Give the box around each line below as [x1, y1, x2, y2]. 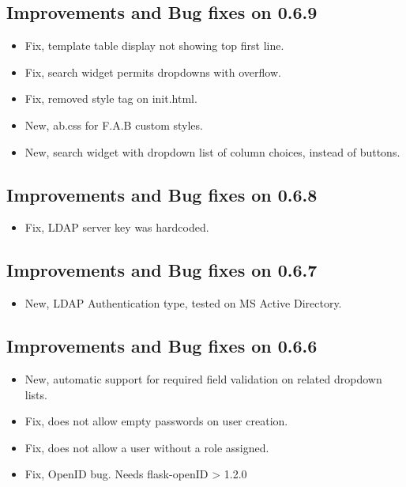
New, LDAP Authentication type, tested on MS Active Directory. [24, 295, 342, 311]
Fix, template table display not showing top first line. [24, 37, 284, 54]
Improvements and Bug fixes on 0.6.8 [6, 182, 318, 206]
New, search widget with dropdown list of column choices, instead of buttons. [24, 143, 400, 160]
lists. [24, 386, 47, 402]
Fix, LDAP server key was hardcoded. [24, 219, 209, 236]
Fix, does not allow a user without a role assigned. [24, 439, 269, 455]
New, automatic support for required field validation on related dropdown [24, 370, 382, 387]
